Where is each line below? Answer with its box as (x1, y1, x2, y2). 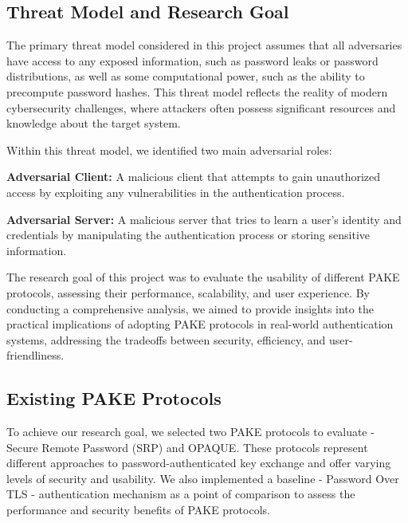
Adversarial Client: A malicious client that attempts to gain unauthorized (6, 168, 381, 185)
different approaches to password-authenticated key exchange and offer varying (6, 454, 391, 471)
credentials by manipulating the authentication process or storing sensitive (6, 226, 371, 243)
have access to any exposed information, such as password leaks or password (6, 52, 379, 69)
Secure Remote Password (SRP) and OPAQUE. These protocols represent (6, 438, 368, 455)
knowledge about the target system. (6, 115, 181, 132)
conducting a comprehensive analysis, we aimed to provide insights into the (6, 300, 374, 317)
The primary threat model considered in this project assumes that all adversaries (6, 37, 402, 53)
